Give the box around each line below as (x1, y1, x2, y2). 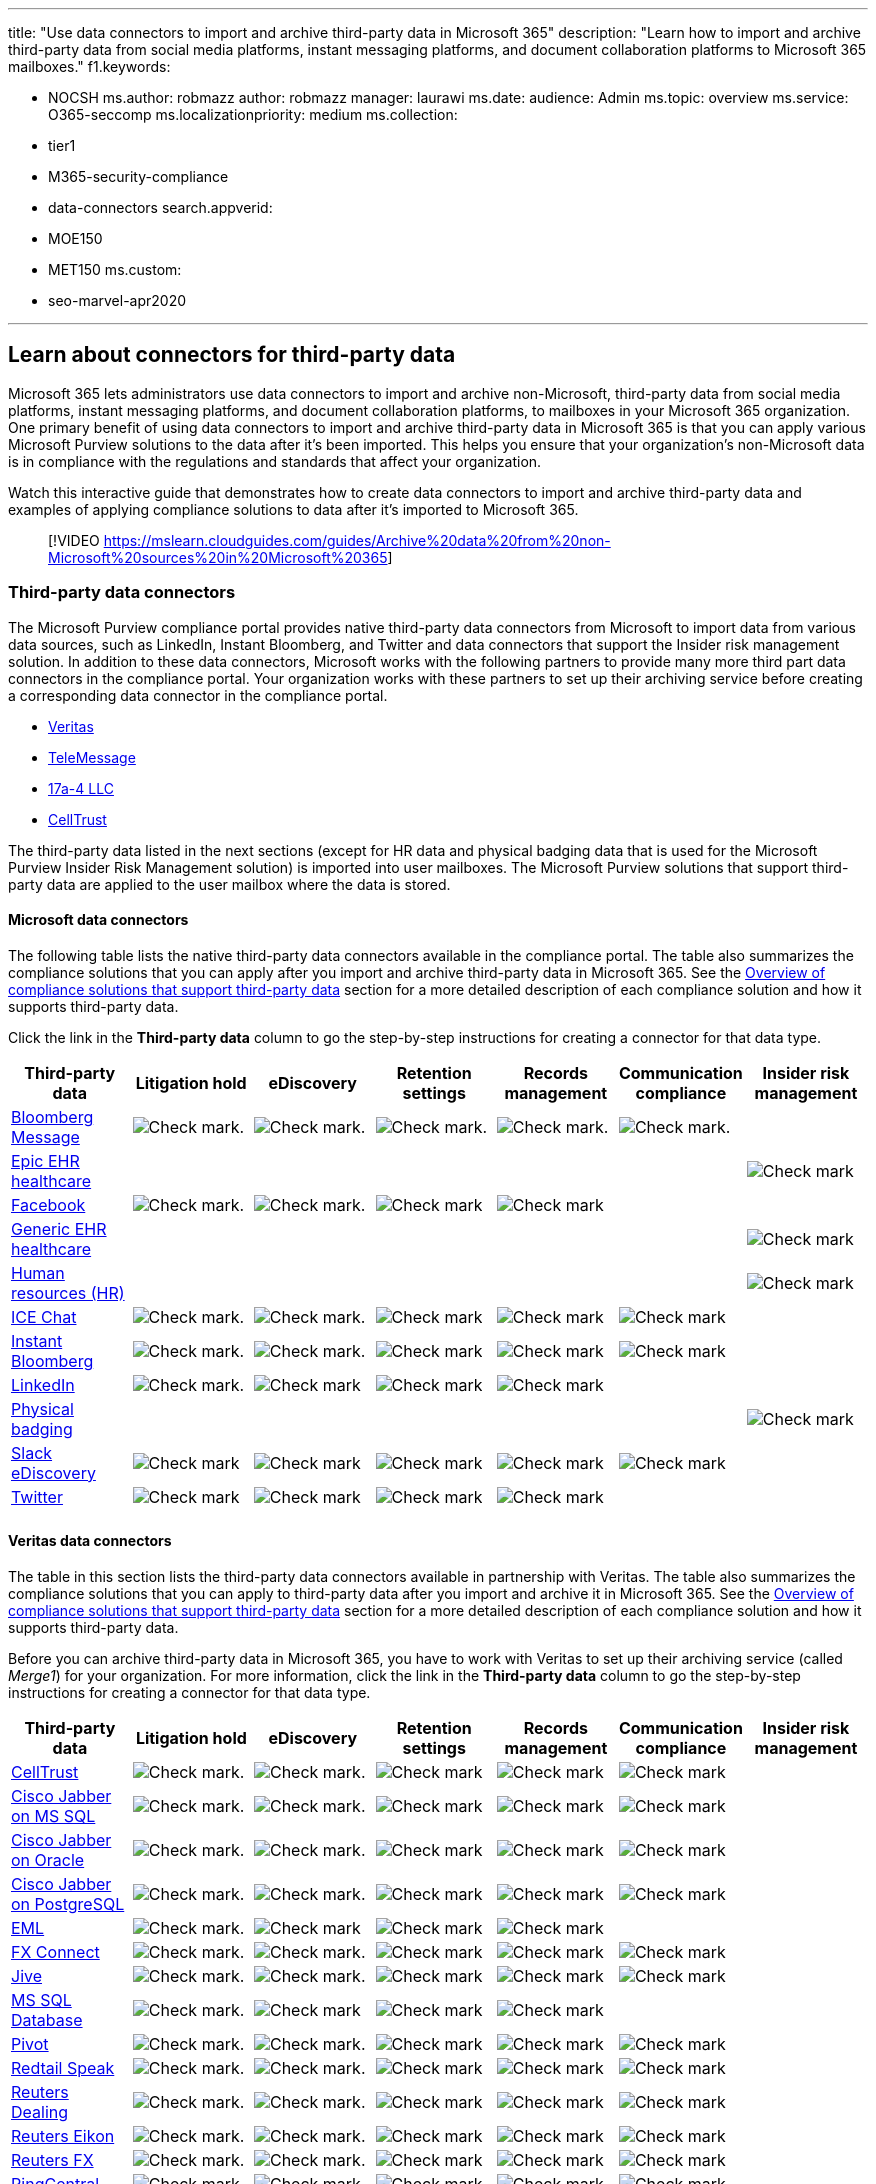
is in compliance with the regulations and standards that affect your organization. (8, 452, 542, 470)
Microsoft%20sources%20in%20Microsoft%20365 (48, 548, 388, 566)
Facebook (11, 1194, 86, 1215)
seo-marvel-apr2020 (48, 292, 187, 309)
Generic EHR (11, 1218, 107, 1239)
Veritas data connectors (8, 1532, 172, 1550)
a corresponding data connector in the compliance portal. (8, 686, 388, 704)
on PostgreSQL (11, 1894, 125, 1915)
